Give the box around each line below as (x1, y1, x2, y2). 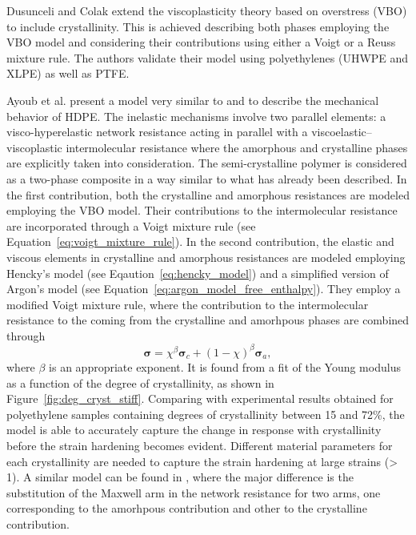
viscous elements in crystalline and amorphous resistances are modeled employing (6, 248, 406, 265)
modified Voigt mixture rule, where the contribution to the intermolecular (6, 296, 369, 312)
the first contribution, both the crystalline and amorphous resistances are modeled (6, 186, 410, 203)
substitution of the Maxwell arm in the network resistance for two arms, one (6, 484, 381, 501)
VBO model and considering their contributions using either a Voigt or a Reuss (6, 34, 396, 50)
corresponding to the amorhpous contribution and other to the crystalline (6, 500, 367, 517)
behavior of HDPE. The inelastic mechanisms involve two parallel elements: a (6, 107, 386, 124)
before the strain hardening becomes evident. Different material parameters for (6, 436, 393, 453)
